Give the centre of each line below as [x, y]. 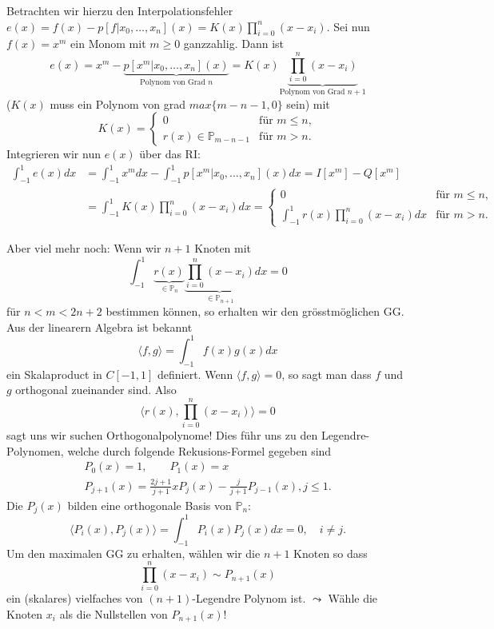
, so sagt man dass [327, 374]
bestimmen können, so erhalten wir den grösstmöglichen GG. [255, 311]
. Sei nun [348, 26]
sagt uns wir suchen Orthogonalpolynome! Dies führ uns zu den [162, 435]
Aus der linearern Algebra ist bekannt [100, 326]
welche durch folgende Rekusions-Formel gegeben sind [199, 450]
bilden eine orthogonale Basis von [149, 505]
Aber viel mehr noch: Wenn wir [84, 247]
